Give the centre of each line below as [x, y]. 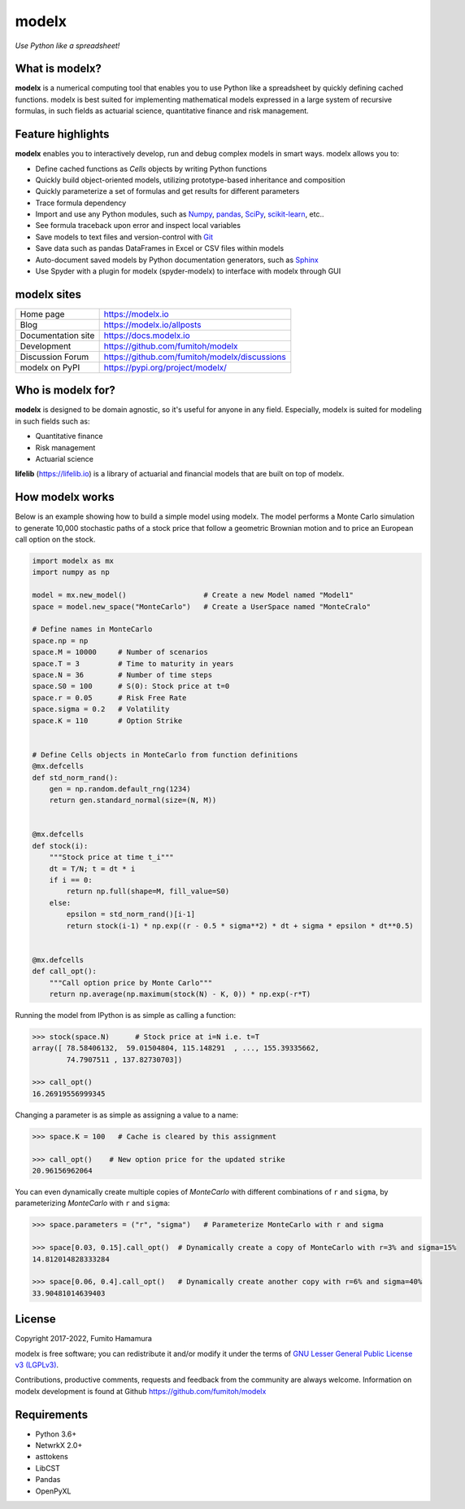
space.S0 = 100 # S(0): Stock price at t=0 [131, 687]
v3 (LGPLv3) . [37, 1365]
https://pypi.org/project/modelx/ [165, 367]
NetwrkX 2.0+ [59, 1445]
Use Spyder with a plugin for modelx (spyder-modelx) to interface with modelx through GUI [188, 271]
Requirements [52, 1414]
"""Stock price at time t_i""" [111, 858]
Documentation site [57, 336]
